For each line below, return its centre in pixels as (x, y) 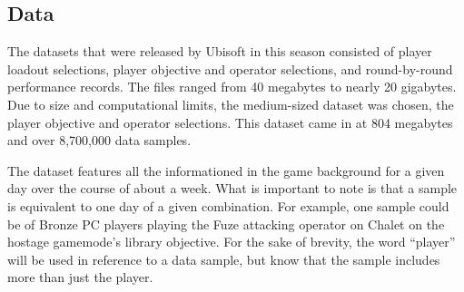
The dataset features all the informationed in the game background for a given (226, 170)
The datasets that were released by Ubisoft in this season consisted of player (220, 51)
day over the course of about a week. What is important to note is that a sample (232, 188)
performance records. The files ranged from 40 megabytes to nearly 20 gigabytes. (232, 87)
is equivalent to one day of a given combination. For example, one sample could (228, 205)
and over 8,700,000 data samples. (99, 140)
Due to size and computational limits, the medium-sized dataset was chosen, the (231, 104)
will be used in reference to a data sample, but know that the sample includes (224, 259)
